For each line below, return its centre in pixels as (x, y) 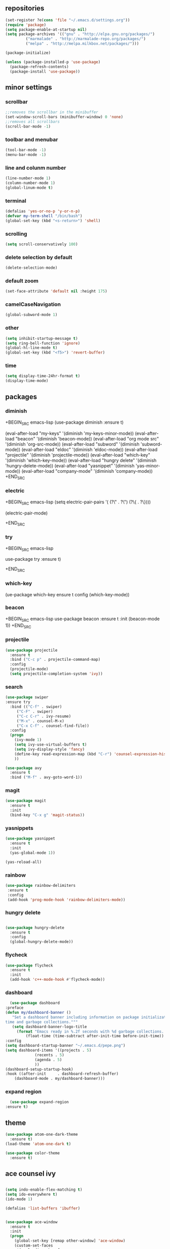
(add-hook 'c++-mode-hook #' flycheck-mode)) (57, 980)
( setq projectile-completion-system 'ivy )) (56, 674)
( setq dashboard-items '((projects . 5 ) (49, 1050)
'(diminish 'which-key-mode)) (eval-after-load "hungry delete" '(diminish (81, 460)
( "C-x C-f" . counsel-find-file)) (53, 726)
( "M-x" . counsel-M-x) (40, 721)
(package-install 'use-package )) (45, 71)
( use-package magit (26, 801)
